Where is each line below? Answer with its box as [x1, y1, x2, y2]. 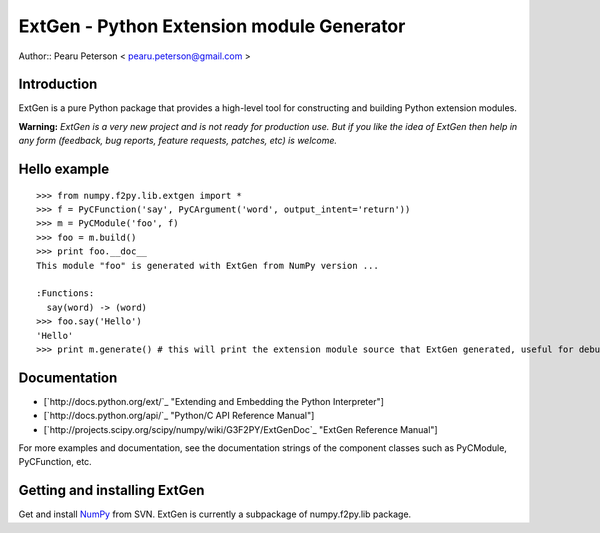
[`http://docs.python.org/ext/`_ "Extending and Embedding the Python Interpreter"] [43, 395, 385, 407]
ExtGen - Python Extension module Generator [18, 15, 406, 37]
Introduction [18, 76, 98, 93]
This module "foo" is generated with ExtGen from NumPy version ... [36, 260, 379, 271]
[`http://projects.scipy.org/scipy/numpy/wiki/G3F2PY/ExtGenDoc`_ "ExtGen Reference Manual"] [43, 423, 439, 435]
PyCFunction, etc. [18, 456, 92, 468]
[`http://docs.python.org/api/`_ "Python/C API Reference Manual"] [43, 410, 315, 422]
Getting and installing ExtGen [18, 482, 205, 499]
